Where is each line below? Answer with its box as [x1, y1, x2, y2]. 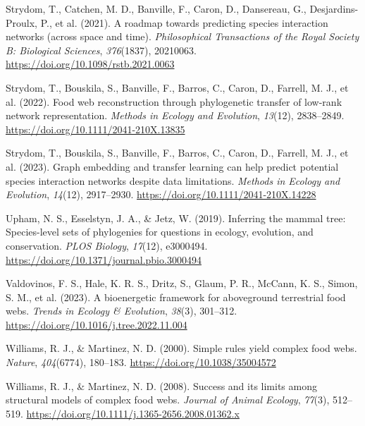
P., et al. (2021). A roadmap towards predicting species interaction [40, 15, 328, 30]
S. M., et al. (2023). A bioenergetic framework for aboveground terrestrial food [6, 289, 346, 304]
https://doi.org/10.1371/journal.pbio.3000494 [6, 252, 202, 267]
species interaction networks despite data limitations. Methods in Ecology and [6, 173, 340, 188]
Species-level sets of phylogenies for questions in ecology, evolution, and [6, 224, 314, 239]
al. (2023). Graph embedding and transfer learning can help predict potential [6, 159, 339, 174]
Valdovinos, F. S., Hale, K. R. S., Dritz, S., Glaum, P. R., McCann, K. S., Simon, [6, 276, 358, 291]
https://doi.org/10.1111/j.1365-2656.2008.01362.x [26, 406, 240, 420]
